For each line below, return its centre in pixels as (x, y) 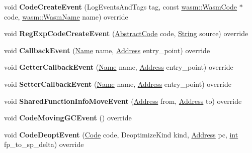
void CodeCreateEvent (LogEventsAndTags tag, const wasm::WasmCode (121, 7)
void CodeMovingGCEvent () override (68, 118)
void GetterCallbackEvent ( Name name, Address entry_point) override (119, 67)
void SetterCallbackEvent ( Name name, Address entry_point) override (118, 84)
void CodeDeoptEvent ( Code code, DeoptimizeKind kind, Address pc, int (121, 134)
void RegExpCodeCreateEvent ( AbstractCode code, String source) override (126, 33)
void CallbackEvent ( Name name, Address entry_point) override (107, 50)
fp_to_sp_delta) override (44, 144)
